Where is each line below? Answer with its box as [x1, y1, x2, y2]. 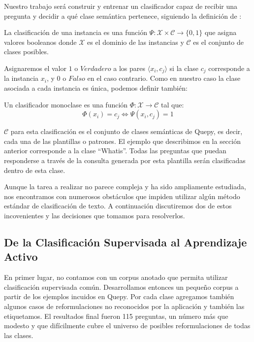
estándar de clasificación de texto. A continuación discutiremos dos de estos [4, 201, 232, 211]
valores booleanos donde [4, 36, 77, 47]
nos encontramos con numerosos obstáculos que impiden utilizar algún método [4, 191, 240, 201]
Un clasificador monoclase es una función [4, 99, 128, 109]
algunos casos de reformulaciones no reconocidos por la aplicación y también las [4, 301, 245, 311]
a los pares [113, 63, 146, 73]
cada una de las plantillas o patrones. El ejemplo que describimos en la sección [4, 136, 241, 146]
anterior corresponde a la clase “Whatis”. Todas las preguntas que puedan [4, 145, 226, 156]
